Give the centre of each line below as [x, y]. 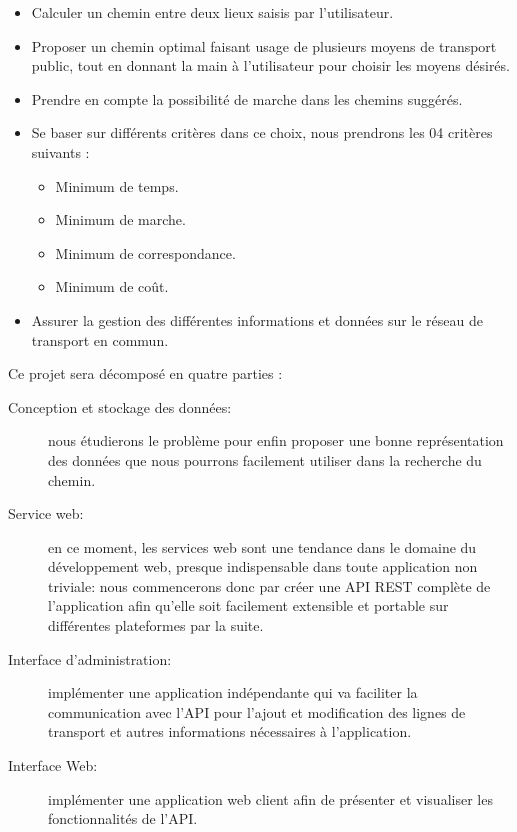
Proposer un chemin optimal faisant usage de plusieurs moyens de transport [264, 45]
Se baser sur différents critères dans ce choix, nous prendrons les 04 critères [262, 132]
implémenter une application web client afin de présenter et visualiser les [270, 798]
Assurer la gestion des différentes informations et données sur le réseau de [257, 319]
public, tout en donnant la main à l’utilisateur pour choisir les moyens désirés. [270, 65]
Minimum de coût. [112, 286]
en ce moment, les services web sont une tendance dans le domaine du [262, 546]
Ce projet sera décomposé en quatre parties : [145, 373]
